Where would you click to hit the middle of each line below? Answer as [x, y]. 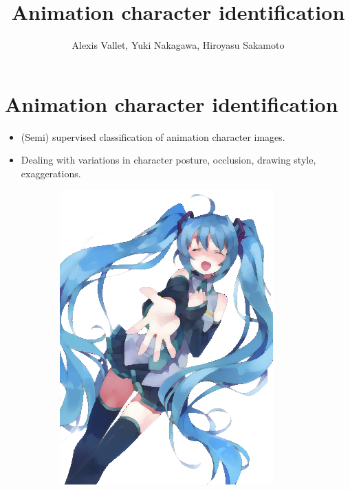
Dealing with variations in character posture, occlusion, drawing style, [168, 160]
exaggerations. [51, 173]
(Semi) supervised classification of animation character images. [153, 136]
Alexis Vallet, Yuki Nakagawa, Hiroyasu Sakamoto [178, 45]
